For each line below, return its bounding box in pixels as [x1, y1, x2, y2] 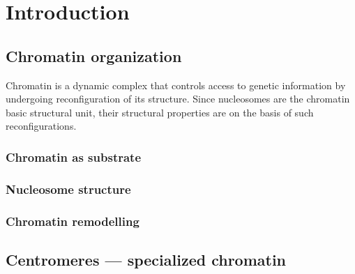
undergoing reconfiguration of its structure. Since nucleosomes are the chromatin [6, 91, 350, 106]
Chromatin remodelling [6, 212, 139, 229]
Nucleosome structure [6, 180, 131, 197]
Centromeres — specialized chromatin [6, 248, 287, 270]
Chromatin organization [6, 45, 182, 66]
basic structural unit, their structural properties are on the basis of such [6, 105, 314, 119]
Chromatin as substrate [6, 148, 142, 165]
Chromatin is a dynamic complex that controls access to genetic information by [6, 77, 346, 92]
